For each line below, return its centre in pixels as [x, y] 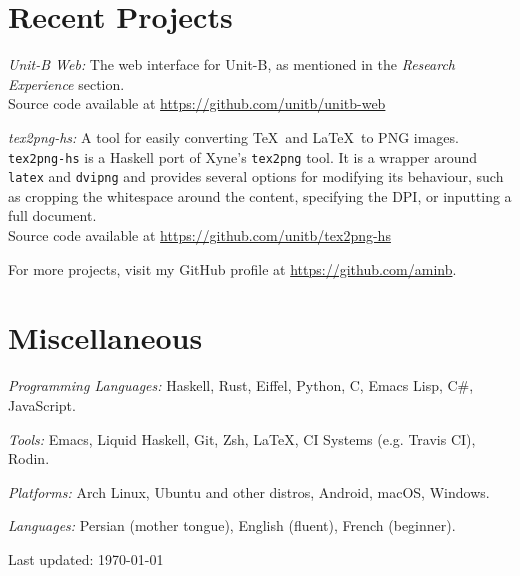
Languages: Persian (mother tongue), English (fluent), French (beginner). [232, 525]
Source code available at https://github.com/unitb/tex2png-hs [199, 235]
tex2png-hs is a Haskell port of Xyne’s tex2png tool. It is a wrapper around [243, 156]
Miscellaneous [105, 337]
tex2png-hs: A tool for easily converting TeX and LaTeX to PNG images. [233, 136]
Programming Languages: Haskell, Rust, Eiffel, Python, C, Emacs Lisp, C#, [241, 385]
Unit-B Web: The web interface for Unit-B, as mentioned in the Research [231, 64]
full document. [52, 215]
